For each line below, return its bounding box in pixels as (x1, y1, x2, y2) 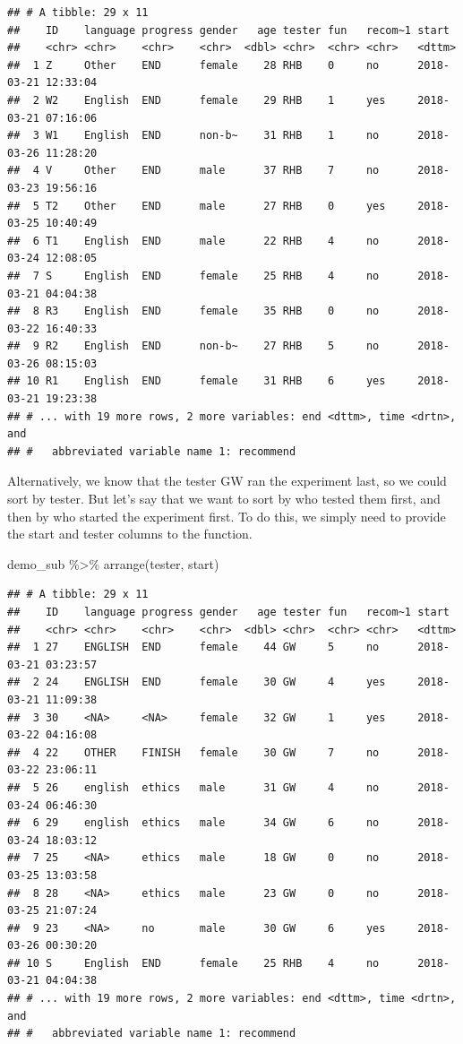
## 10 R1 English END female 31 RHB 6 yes (7, 375, 386, 388)
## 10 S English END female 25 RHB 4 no (7, 956, 380, 970)
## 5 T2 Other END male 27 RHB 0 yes (7, 199, 386, 212)
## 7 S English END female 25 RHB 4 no (7, 269, 380, 282)
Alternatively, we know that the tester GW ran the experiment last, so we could (7, 471, 447, 490)
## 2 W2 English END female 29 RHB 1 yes (7, 93, 386, 107)
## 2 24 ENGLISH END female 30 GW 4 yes (7, 676, 386, 689)
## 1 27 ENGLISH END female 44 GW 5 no (7, 641, 380, 654)
